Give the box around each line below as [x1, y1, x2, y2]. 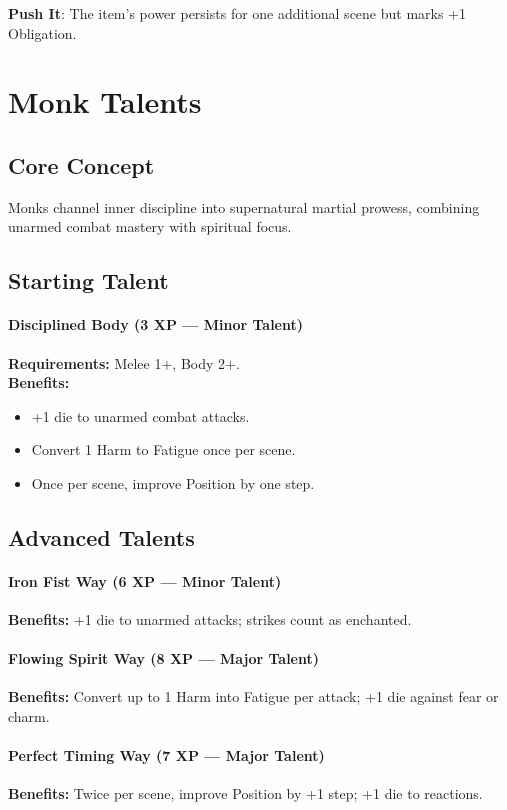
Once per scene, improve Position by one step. [31, 472, 315, 493]
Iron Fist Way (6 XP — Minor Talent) [8, 570, 282, 591]
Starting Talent [8, 265, 169, 296]
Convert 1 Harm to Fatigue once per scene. [31, 439, 296, 460]
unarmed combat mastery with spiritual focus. [8, 216, 292, 237]
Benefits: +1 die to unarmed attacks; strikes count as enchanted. [8, 609, 412, 630]
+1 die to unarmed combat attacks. [31, 405, 250, 426]
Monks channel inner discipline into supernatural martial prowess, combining [8, 196, 480, 217]
